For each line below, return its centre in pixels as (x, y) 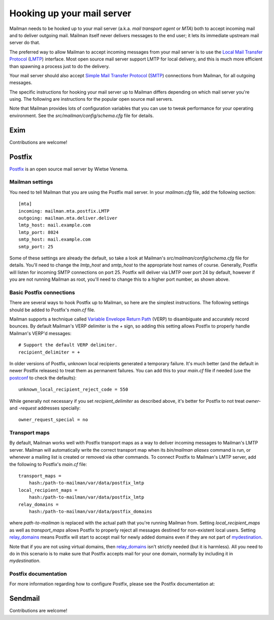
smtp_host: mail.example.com (55, 240)
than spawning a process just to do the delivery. (60, 66)
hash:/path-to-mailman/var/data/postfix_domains (90, 511)
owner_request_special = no (53, 420)
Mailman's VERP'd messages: (40, 333)
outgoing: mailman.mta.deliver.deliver (68, 218)
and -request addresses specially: (45, 408)
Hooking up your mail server (70, 13)
